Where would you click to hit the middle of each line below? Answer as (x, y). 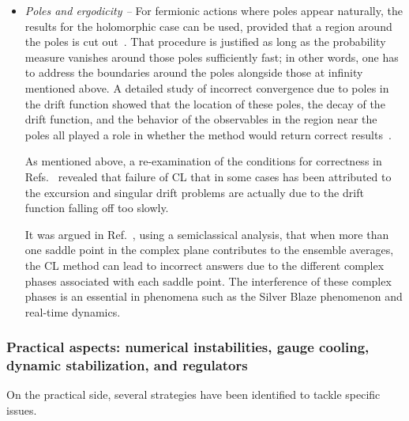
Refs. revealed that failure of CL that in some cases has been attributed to (208, 176)
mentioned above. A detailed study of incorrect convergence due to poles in (207, 87)
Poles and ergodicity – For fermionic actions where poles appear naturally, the (214, 10)
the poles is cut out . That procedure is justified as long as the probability (205, 42)
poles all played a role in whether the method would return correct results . (208, 134)
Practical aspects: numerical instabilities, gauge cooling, (188, 347)
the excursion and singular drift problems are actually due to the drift (194, 192)
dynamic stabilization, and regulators (127, 365)
